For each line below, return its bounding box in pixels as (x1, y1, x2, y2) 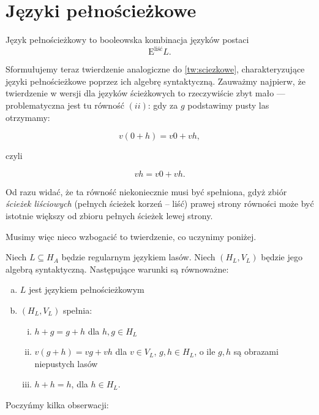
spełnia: (62, 303, 92, 316)
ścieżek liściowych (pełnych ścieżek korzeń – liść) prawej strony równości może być (6, 197, 314, 210)
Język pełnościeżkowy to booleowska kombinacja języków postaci (6, 33, 249, 46)
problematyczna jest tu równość (6, 99, 124, 111)
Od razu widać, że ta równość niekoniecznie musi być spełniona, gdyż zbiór (6, 185, 287, 198)
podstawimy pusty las (187, 99, 269, 111)
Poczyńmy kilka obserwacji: (6, 398, 109, 411)
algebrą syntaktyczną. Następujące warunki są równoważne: (6, 262, 229, 275)
